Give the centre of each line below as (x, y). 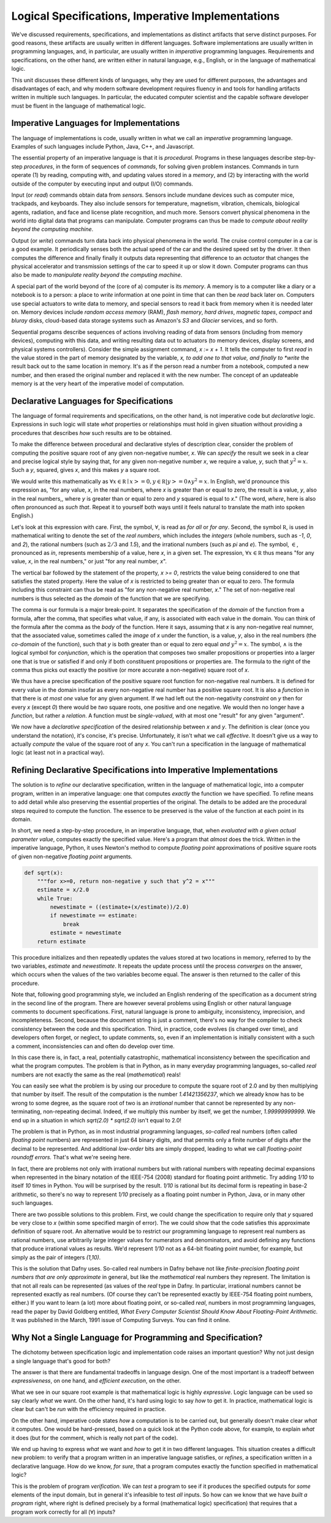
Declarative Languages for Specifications (92, 401)
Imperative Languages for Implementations (96, 123)
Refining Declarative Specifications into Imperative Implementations (145, 770)
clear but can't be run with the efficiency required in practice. (89, 1409)
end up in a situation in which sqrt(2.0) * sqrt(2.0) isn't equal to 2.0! (97, 1120)
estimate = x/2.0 (63, 890)
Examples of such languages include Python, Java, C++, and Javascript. (103, 146)
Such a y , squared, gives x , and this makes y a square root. (86, 470)
